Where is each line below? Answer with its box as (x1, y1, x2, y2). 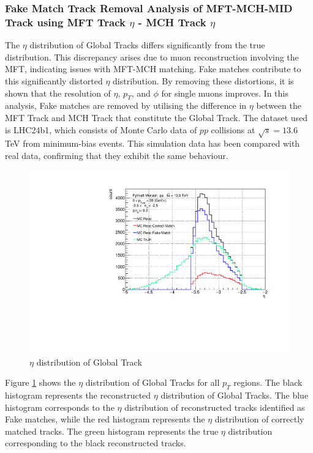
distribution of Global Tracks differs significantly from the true (29, 39, 265, 51)
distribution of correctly (214, 413, 304, 425)
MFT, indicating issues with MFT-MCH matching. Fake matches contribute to (5, 62, 301, 75)
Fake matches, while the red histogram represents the (5, 413, 205, 425)
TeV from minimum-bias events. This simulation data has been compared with (5, 137, 300, 150)
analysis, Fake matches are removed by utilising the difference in (5, 99, 247, 112)
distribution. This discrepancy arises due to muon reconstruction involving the (5, 50, 299, 63)
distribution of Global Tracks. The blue (160, 389, 309, 402)
